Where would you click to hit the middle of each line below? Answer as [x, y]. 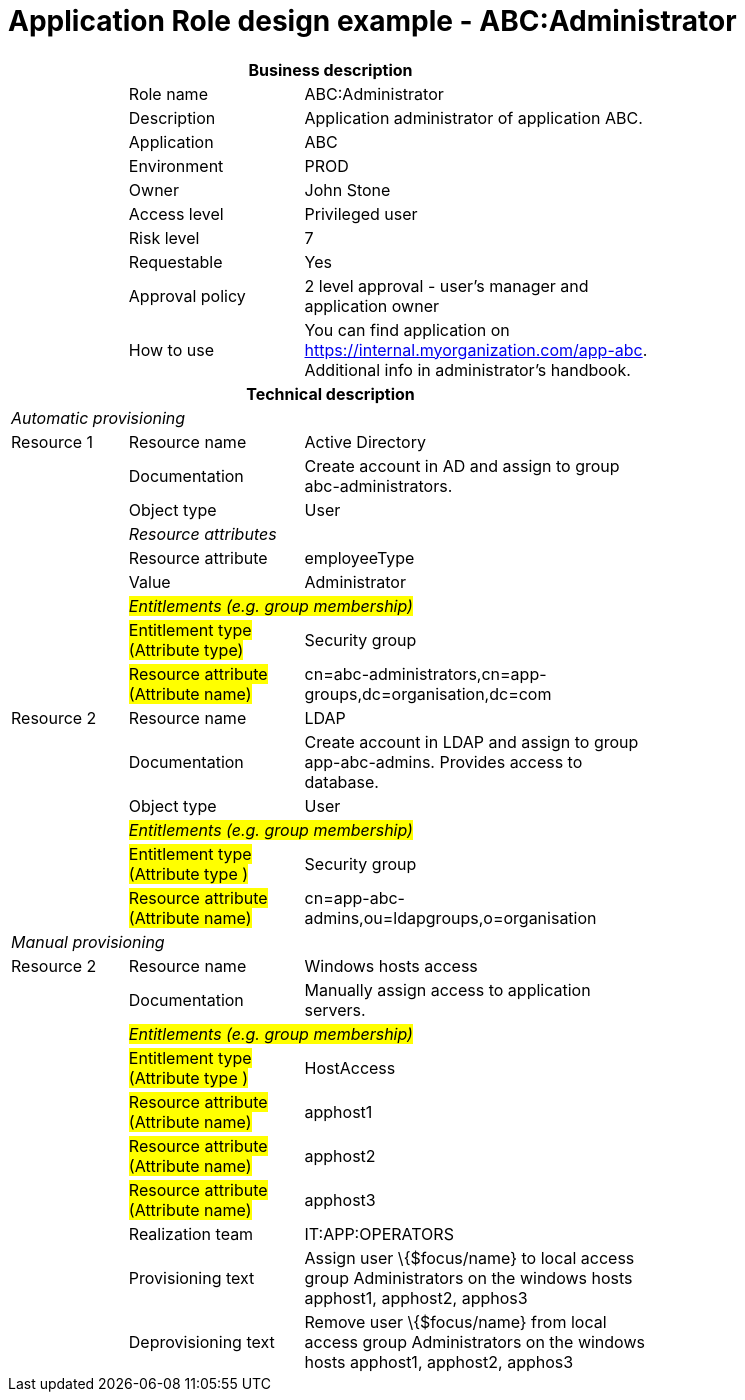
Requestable [175, 261]
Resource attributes [202, 533]
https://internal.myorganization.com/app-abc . [476, 349]
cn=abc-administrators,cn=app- [425, 673]
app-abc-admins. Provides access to [443, 761]
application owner [371, 305]
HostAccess [350, 1067]
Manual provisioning [88, 941]
